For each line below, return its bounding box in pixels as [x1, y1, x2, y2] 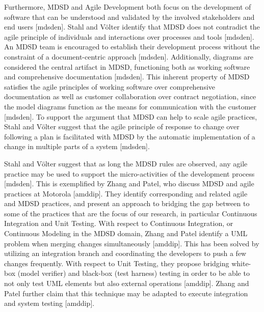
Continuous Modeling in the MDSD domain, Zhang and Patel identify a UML [4, 228, 248, 239]
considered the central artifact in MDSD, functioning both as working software [4, 61, 250, 72]
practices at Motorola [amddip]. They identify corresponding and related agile [4, 188, 248, 198]
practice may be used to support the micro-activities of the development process [4, 168, 255, 179]
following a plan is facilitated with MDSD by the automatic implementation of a [4, 131, 255, 141]
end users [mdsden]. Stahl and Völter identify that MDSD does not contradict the [4, 21, 260, 32]
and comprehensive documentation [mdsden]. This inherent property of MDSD [4, 71, 250, 82]
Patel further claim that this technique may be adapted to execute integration [4, 288, 248, 298]
